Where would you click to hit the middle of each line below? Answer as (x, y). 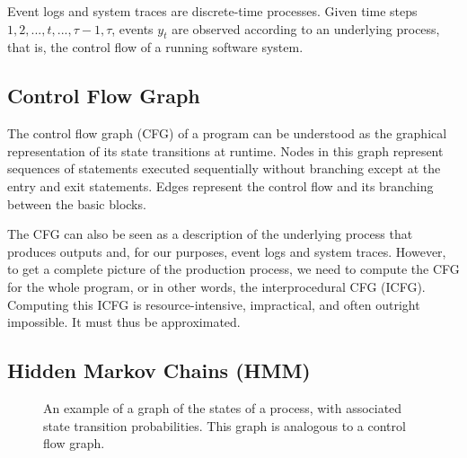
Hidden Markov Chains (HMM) (159, 370)
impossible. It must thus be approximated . (124, 322)
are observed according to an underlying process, (306, 28)
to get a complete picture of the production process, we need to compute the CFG (233, 269)
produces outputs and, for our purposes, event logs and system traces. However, (227, 251)
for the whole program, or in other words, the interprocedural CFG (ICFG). (216, 286)
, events (132, 28)
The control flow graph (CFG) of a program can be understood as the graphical (227, 133)
